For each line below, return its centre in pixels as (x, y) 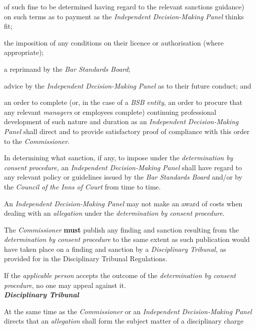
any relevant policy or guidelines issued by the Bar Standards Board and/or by (123, 177)
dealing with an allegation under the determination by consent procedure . (114, 213)
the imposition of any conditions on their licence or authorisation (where (114, 42)
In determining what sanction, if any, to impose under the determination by (119, 158)
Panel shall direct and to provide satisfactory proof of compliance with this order (127, 131)
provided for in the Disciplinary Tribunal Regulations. (86, 258)
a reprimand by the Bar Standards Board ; (67, 69)
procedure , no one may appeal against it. (65, 285)
